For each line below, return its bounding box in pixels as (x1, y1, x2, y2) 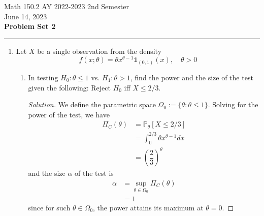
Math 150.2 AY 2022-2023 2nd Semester (4, 1, 129, 11)
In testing (28, 72, 58, 82)
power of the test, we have (28, 109, 110, 119)
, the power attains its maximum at (93, 202, 204, 212)
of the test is (75, 168, 114, 178)
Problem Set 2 (4, 21, 56, 32)
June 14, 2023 (4, 11, 47, 21)
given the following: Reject (28, 82, 111, 92)
